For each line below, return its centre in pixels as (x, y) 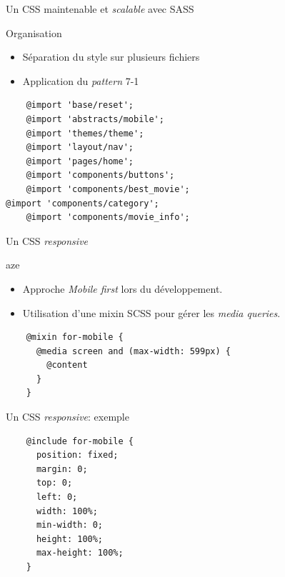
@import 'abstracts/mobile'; (95, 119)
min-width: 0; (70, 525)
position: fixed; (77, 455)
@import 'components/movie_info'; (108, 217)
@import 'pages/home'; (80, 161)
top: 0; (54, 483)
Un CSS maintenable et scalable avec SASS (100, 9)
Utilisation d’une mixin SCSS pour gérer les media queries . (151, 312)
